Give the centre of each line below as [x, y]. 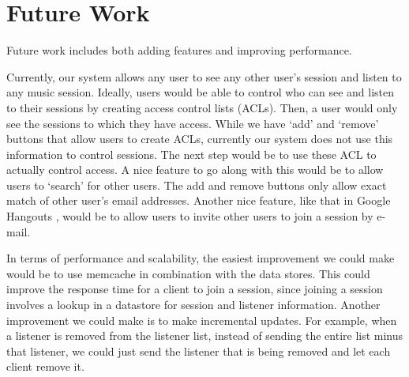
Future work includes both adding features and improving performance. [179, 50]
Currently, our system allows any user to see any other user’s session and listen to [204, 76]
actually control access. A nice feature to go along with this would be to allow [195, 170]
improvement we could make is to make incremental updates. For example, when [202, 320]
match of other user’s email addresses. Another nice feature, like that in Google [199, 200]
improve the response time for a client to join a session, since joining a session [195, 289]
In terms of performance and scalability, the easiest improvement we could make [201, 258]
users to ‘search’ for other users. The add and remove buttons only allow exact [197, 185]
